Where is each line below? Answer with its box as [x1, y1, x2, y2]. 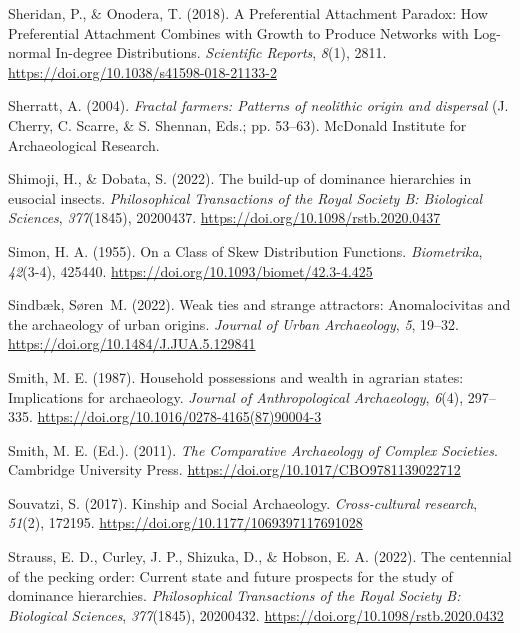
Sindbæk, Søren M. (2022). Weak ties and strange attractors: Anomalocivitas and [8, 294, 511, 315]
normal [8, 42, 51, 63]
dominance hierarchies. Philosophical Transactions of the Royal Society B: [8, 585, 461, 606]
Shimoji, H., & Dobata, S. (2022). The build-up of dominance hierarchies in [8, 168, 472, 189]
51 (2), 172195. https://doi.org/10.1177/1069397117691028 [8, 512, 363, 533]
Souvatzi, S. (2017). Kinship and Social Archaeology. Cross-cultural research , [8, 492, 478, 513]
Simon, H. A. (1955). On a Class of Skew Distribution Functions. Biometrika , [8, 240, 483, 261]
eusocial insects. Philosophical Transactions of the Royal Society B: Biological [8, 187, 483, 208]
